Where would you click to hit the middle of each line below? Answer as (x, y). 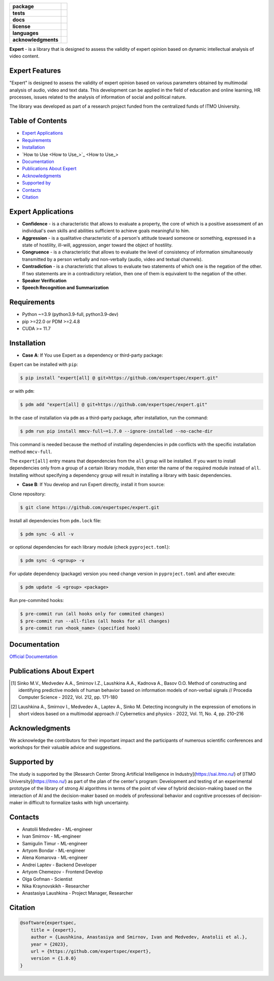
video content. (25, 56)
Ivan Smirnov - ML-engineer (52, 836)
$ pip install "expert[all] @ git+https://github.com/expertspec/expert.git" (119, 378)
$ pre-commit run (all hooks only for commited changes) (92, 614)
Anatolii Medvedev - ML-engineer (57, 829)
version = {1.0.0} (54, 958)
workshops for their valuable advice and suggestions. (65, 747)
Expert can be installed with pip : (44, 365)
